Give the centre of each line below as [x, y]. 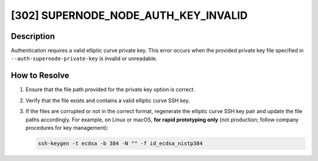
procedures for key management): [67, 127]
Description [33, 36]
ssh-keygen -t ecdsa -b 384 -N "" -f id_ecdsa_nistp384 [120, 143]
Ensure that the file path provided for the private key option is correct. [110, 90]
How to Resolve [40, 76]
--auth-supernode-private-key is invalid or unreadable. [84, 58]
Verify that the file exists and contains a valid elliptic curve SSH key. [108, 100]
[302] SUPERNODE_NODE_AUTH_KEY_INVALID [129, 15]
